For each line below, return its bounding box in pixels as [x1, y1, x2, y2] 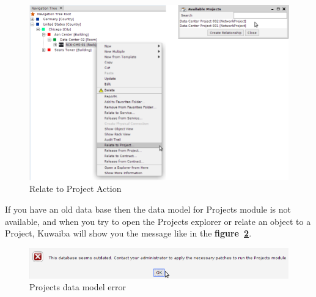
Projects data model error [29, 280, 126, 293]
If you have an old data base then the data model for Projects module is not [5, 203, 291, 215]
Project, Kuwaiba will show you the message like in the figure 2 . [5, 227, 252, 240]
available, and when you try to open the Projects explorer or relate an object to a [5, 215, 311, 227]
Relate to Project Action [29, 182, 122, 195]
